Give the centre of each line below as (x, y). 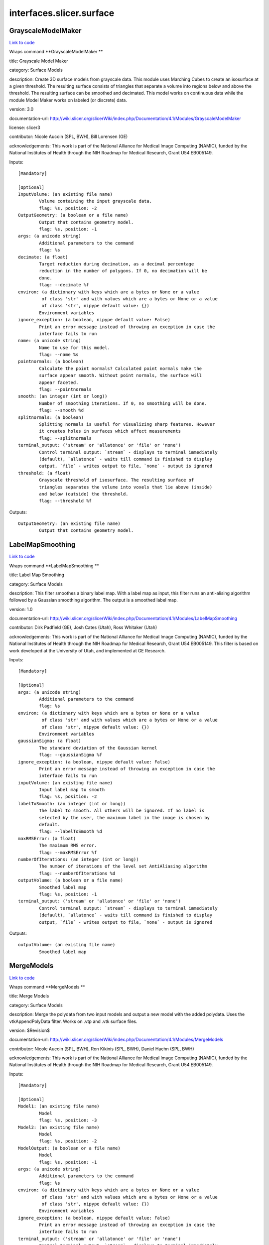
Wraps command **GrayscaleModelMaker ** (56, 52)
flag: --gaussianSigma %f (70, 755)
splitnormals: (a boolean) (51, 417)
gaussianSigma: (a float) (50, 741)
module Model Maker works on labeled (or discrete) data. (68, 100)
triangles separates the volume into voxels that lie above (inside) (126, 487)
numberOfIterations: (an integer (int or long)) (78, 859)
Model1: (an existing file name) (59, 1106)
